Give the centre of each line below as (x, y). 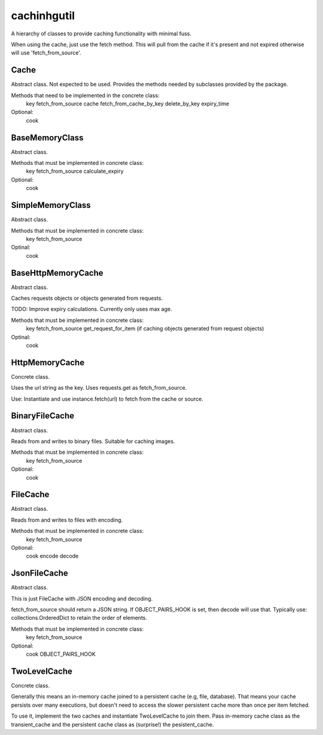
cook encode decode (52, 556)
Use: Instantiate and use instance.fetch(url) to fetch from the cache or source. (107, 399)
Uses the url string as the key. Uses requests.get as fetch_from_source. (99, 388)
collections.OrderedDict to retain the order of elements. (79, 618)
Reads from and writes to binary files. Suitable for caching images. (93, 441)
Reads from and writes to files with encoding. (67, 520)
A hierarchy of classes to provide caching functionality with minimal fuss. (101, 34)
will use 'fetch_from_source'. (46, 53)
